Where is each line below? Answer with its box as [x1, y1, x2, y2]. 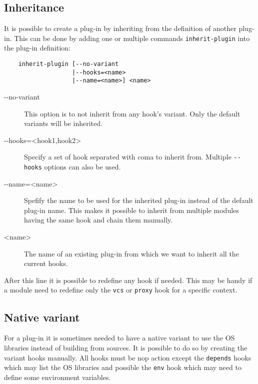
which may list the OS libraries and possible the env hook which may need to [4, 362, 241, 372]
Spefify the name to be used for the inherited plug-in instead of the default [24, 195, 253, 205]
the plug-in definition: [4, 42, 71, 53]
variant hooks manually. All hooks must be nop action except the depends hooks [4, 352, 251, 362]
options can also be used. [44, 161, 121, 172]
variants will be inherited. [24, 118, 102, 128]
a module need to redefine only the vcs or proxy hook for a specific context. [4, 284, 237, 295]
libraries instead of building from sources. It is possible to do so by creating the [4, 342, 247, 352]
